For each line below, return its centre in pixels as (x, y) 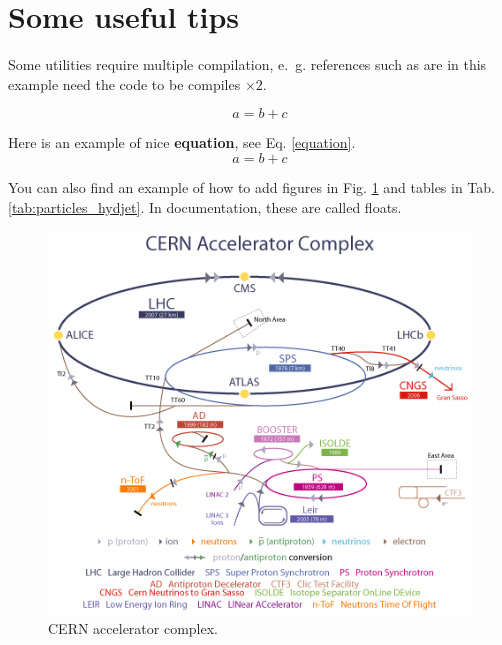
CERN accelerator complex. (133, 628)
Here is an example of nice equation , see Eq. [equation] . (182, 142)
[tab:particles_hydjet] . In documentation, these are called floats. (205, 206)
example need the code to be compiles (124, 83)
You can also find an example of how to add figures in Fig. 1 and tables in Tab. (251, 186)
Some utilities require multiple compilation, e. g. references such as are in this (247, 64)
